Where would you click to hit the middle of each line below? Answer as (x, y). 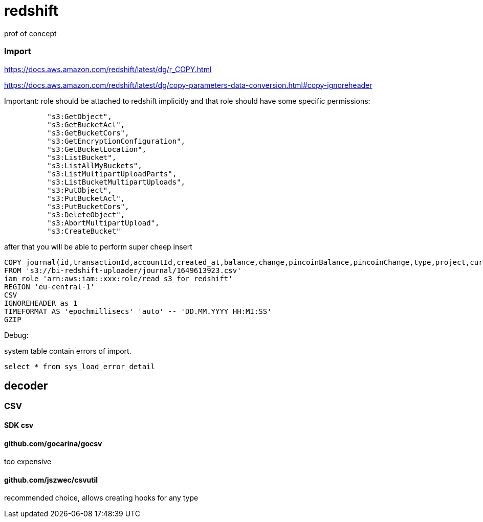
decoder (26, 385)
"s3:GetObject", (80, 116)
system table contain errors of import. (68, 351)
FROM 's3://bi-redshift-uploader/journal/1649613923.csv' (123, 270)
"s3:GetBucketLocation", (97, 149)
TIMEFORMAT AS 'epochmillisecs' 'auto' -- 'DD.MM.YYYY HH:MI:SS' (138, 311)
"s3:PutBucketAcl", (86, 198)
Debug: (16, 335)
